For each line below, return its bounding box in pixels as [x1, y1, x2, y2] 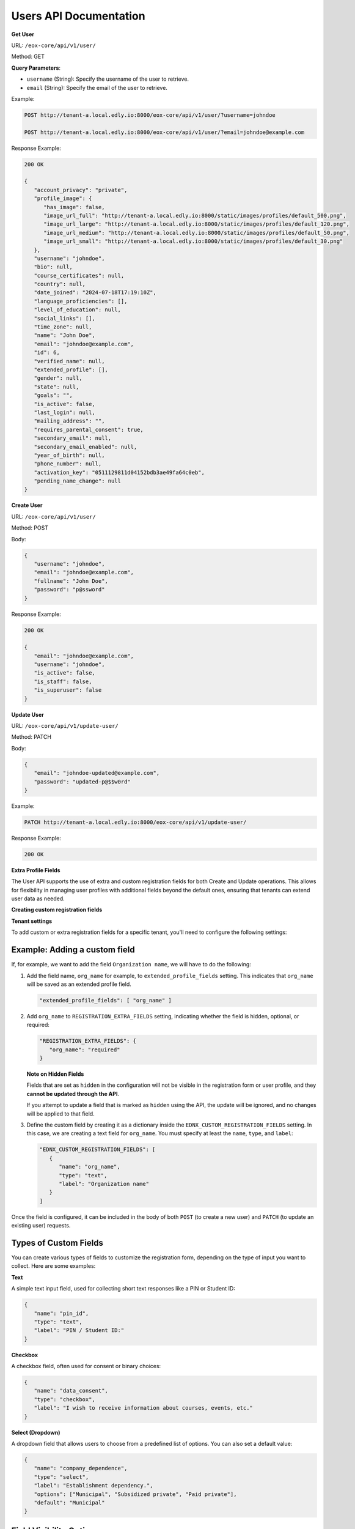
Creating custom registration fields [11, 906, 103, 914]
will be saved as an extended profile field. [26, 980, 131, 988]
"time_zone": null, [34, 324, 92, 330]
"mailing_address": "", [34, 418, 105, 424]
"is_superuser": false [34, 687, 102, 694]
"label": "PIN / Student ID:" [34, 1327, 125, 1334]
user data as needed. [11, 895, 65, 902]
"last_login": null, [34, 409, 96, 416]
